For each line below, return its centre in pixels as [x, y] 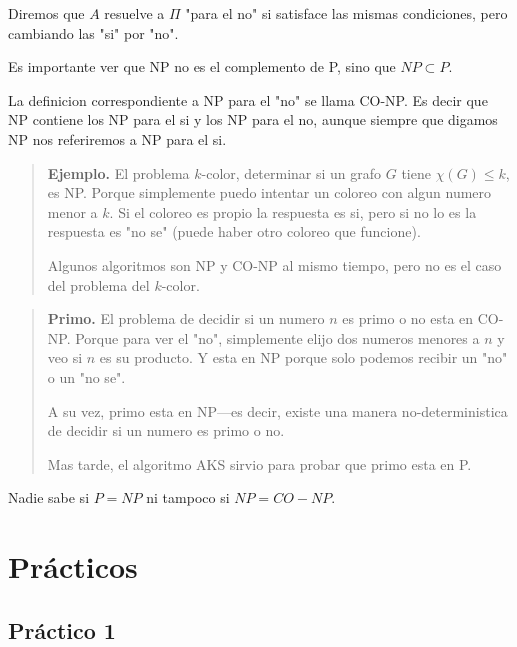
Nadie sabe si [49, 497]
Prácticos [73, 566]
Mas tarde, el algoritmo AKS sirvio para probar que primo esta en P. [259, 463]
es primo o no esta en [408, 318]
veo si [65, 357]
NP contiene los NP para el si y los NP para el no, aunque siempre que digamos [253, 119]
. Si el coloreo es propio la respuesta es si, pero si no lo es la [293, 211]
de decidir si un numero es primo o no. [166, 430]
